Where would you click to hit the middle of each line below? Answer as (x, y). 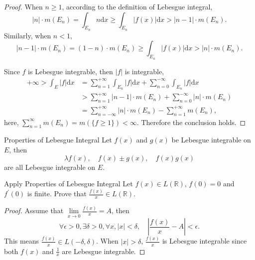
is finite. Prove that (57, 194)
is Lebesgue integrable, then (70, 71)
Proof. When (23, 6)
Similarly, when (28, 35)
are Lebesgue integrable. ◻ (104, 251)
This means (22, 241)
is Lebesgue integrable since (204, 241)
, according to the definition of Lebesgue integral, (137, 6)
